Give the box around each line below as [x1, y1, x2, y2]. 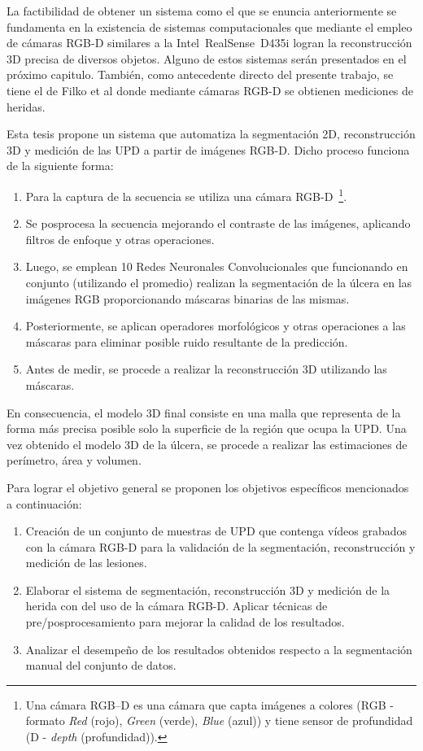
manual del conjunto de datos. [25, 657, 177, 674]
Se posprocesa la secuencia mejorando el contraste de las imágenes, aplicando [25, 215, 411, 232]
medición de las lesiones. [25, 554, 147, 571]
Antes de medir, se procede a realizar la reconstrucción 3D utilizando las [25, 360, 387, 378]
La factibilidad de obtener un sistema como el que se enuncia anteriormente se [7, 2, 397, 19]
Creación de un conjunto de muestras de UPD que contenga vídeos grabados [25, 522, 408, 539]
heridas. [7, 98, 46, 115]
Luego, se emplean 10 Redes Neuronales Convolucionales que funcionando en [25, 258, 408, 275]
